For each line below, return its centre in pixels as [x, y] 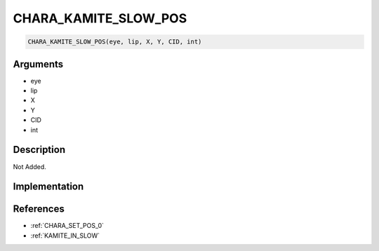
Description [39, 150]
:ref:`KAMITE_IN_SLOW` [65, 236]
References [39, 209]
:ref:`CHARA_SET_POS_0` [67, 226]
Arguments [38, 64]
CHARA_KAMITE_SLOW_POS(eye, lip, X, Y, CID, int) [115, 42]
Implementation [48, 187]
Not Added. [30, 167]
